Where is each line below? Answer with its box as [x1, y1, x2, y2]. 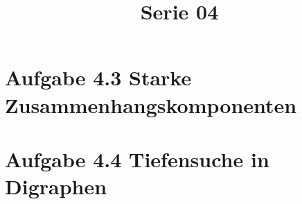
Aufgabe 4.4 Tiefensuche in [5, 144, 269, 173]
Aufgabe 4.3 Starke [5, 63, 192, 92]
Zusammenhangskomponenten [5, 90, 297, 119]
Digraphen [5, 172, 107, 201]
